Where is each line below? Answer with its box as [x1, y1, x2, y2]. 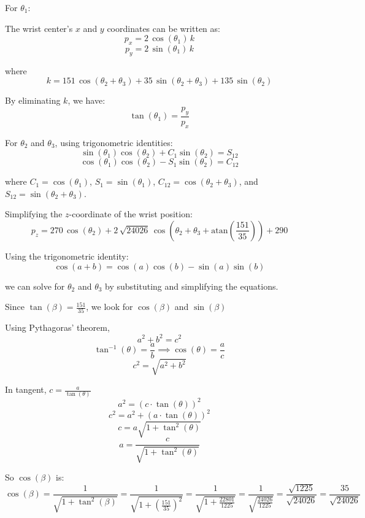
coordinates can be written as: [107, 21, 220, 34]
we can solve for [5, 279, 65, 292]
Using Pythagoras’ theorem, [5, 321, 110, 334]
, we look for [86, 300, 133, 313]
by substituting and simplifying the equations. [105, 279, 279, 292]
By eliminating [5, 94, 61, 107]
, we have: [67, 94, 106, 107]
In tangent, [5, 383, 47, 396]
